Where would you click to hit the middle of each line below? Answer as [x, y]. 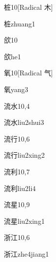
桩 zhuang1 [20, 23]
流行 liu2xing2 [24, 155]
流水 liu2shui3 [24, 122]
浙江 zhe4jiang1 [27, 253]
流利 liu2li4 [20, 188]
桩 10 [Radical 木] [28, 7]
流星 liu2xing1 [24, 221]
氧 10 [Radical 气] [28, 73]
